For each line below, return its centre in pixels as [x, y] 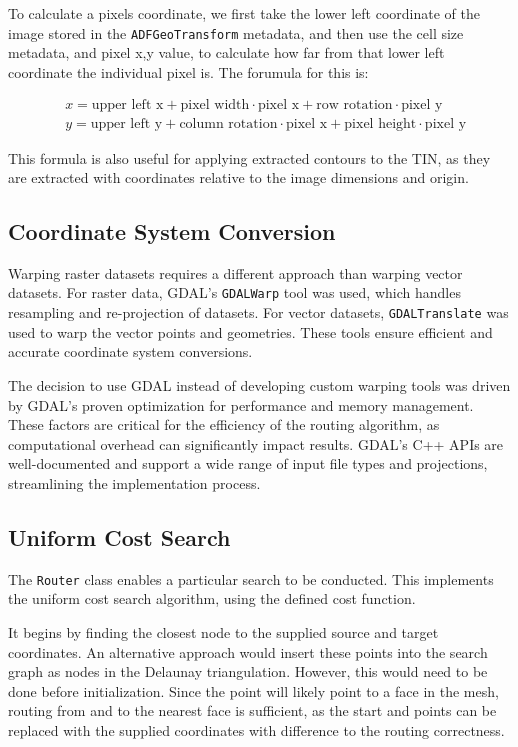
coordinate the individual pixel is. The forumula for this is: [188, 71]
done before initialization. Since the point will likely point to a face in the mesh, [253, 690]
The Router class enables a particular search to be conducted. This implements [251, 578]
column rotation [228, 124]
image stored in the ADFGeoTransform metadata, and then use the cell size [236, 32]
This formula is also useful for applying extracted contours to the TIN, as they [249, 157]
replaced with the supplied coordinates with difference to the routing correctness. [256, 729]
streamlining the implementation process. [134, 482]
